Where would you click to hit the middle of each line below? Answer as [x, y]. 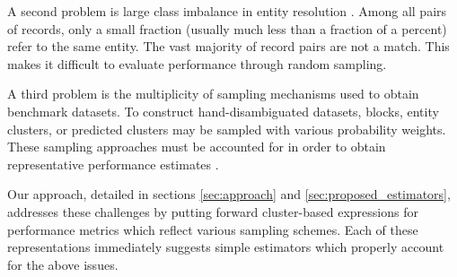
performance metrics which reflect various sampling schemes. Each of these [213, 229]
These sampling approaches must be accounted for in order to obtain [197, 147]
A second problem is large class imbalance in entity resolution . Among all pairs [227, 11]
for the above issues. [63, 264]
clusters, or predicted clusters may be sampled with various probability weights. [227, 129]
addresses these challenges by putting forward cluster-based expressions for [213, 211]
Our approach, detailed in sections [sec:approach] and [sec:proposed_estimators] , [229, 194]
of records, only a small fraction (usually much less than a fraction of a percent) [227, 28]
